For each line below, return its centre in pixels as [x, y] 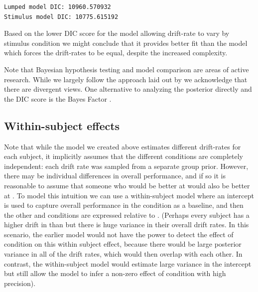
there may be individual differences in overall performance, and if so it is [115, 176]
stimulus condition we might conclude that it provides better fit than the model [126, 43]
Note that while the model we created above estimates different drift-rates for [123, 146]
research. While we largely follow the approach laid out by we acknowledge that [126, 79]
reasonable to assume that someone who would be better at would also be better [127, 185]
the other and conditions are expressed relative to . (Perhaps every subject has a [127, 215]
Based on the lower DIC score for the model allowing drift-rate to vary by [117, 33]
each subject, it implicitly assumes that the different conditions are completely [124, 156]
